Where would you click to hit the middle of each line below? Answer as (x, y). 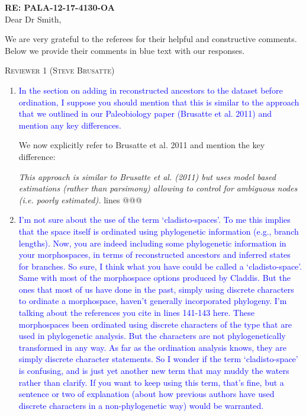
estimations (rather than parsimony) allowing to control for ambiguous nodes (158, 188)
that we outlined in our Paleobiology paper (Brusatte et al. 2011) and (145, 113)
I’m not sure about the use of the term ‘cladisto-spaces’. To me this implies (154, 220)
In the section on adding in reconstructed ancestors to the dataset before (151, 90)
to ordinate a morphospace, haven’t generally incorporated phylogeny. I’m (153, 301)
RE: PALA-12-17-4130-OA (60, 7)
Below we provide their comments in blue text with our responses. (125, 50)
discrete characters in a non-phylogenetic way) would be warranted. (141, 405)
